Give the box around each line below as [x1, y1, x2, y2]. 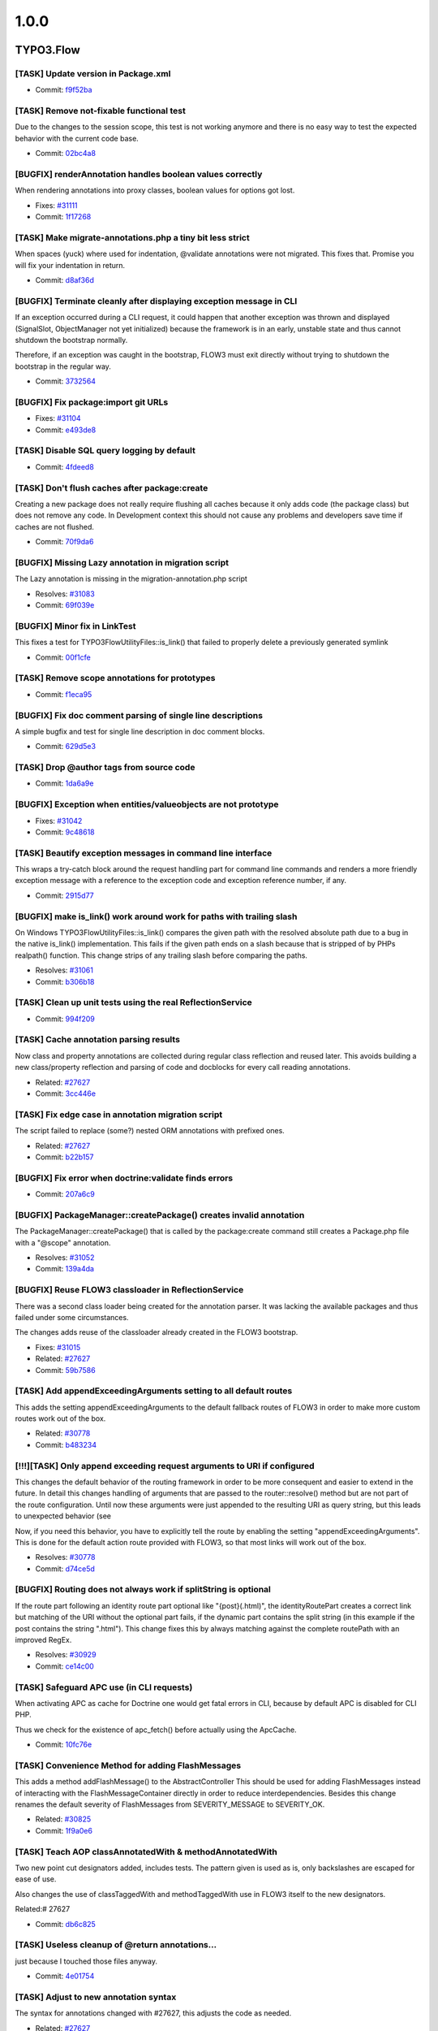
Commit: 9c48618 [35, 827, 95, 837]
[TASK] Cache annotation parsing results [15, 1034, 180, 1046]
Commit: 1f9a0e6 [35, 1825, 93, 1835]
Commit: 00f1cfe [35, 652, 91, 662]
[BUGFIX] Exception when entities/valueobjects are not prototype [15, 799, 279, 810]
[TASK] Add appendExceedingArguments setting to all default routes [15, 1385, 293, 1397]
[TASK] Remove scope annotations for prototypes [15, 673, 216, 684]
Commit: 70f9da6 [35, 537, 94, 547]
